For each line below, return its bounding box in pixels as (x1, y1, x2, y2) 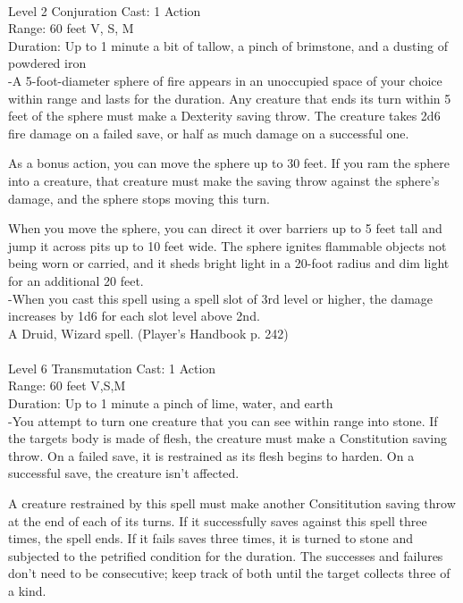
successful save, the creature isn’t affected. (8, 464, 240, 482)
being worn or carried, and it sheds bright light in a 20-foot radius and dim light (8, 254, 450, 272)
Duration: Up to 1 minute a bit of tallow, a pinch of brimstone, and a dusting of (8, 36, 449, 54)
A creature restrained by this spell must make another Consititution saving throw (8, 494, 456, 513)
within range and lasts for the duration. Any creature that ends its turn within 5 (8, 88, 451, 107)
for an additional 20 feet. (8, 271, 144, 289)
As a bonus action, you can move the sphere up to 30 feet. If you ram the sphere (8, 154, 450, 172)
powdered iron (8, 54, 87, 72)
